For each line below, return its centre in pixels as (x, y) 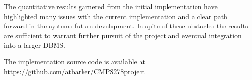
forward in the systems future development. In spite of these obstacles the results (126, 26)
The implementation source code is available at (75, 61)
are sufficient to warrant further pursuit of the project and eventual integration (123, 35)
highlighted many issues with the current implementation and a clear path (116, 16)
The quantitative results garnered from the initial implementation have (111, 6)
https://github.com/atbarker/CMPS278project (75, 71)
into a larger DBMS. (35, 45)
